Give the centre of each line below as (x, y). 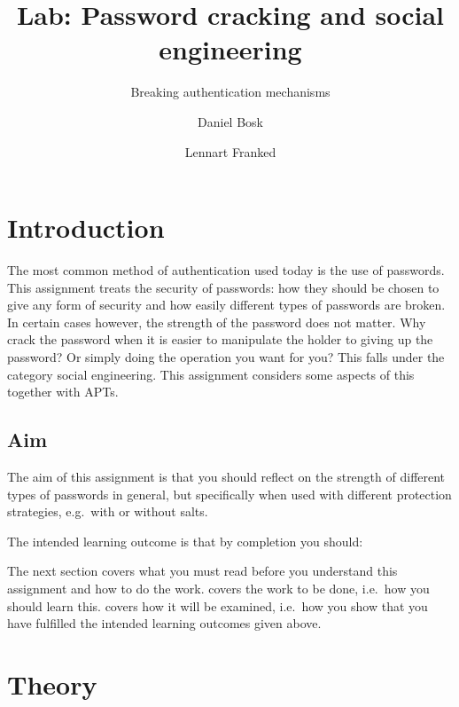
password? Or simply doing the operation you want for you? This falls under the (226, 357)
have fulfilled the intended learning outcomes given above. (164, 623)
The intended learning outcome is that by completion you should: (185, 541)
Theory (52, 683)
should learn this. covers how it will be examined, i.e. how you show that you (218, 605)
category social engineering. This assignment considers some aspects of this (211, 374)
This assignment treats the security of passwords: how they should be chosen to (223, 287)
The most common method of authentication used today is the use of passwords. (226, 270)
